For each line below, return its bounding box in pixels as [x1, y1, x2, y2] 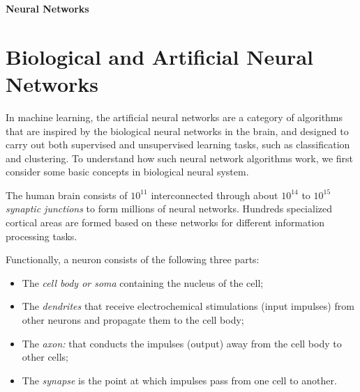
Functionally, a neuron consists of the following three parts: [6, 252, 260, 267]
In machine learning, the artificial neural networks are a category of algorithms [6, 109, 343, 124]
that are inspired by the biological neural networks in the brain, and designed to [6, 123, 349, 138]
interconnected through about [151, 187, 278, 202]
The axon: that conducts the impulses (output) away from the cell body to [22, 336, 342, 350]
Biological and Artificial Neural [6, 42, 313, 70]
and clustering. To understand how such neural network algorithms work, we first [6, 150, 354, 165]
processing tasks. [6, 228, 77, 243]
